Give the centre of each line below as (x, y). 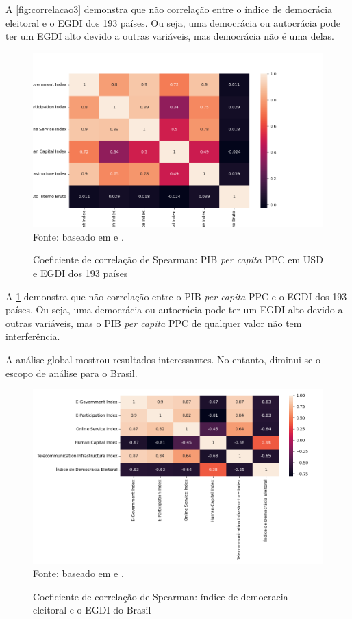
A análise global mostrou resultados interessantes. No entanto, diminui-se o (163, 359)
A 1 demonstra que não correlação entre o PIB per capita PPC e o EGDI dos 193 (176, 296)
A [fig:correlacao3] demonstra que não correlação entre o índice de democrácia (169, 9)
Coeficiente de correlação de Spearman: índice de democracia (161, 596)
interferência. (33, 336)
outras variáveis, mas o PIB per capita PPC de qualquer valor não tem (154, 323)
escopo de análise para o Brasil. (72, 373)
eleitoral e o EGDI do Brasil (92, 610)
